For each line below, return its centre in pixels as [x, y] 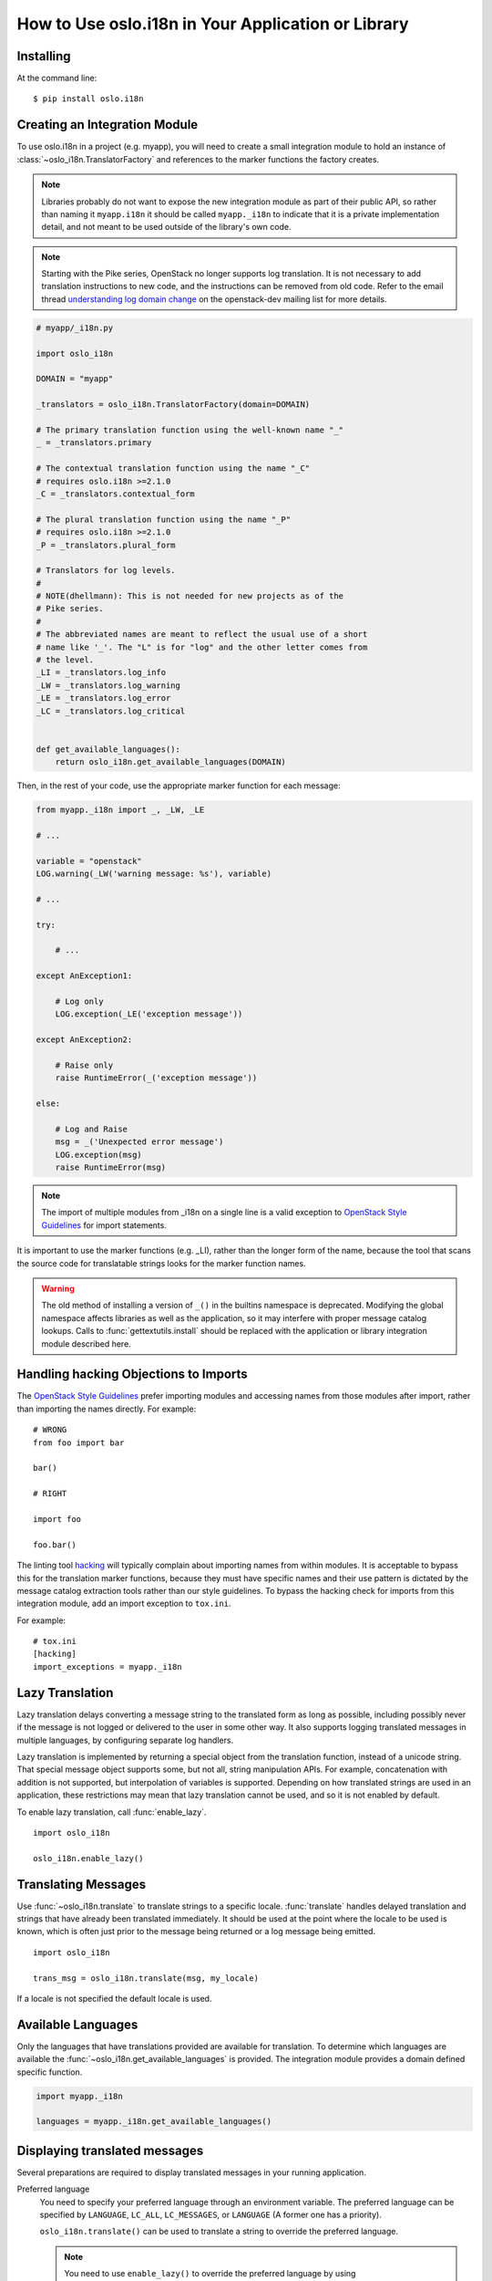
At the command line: [57, 78]
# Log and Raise [91, 1129]
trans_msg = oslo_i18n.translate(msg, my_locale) [146, 1978]
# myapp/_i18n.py [75, 328]
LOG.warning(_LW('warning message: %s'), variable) [154, 874]
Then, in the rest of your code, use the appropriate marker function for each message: [179, 786]
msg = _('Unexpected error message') [139, 1142]
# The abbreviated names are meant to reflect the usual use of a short [202, 635]
